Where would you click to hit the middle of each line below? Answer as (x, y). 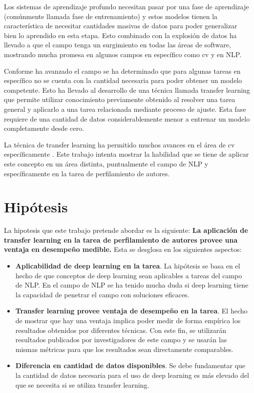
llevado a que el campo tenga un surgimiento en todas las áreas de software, (117, 45)
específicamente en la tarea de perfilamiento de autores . (87, 173)
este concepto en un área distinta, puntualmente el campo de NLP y (106, 163)
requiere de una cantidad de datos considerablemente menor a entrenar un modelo (127, 118)
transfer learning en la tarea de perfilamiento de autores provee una (121, 239)
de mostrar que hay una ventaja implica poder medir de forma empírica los (128, 320)
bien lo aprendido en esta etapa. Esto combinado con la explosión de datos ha (120, 35)
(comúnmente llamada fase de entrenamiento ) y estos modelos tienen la (111, 16)
